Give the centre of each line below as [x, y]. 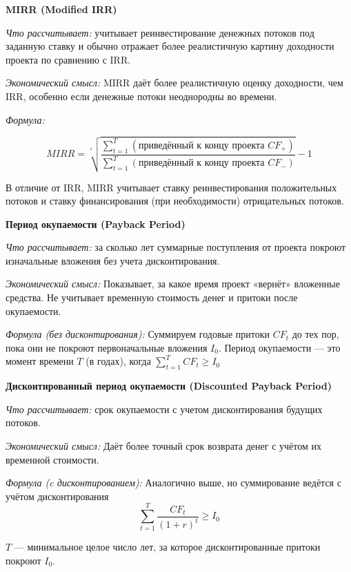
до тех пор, [315, 334]
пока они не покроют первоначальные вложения [107, 347]
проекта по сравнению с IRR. [68, 59]
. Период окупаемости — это [279, 347]
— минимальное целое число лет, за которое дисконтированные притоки [167, 547]
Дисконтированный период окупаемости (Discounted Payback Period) [169, 386]
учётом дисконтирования [57, 496]
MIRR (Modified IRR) [61, 9]
